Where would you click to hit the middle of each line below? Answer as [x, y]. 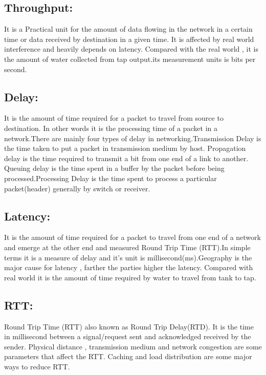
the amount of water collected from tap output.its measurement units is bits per [130, 59]
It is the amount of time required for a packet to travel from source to [114, 118]
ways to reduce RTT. [37, 366]
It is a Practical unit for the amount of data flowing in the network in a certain [128, 29]
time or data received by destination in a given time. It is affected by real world [129, 39]
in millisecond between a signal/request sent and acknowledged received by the [128, 336]
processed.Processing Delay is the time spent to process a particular [110, 178]
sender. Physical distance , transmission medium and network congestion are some [133, 346]
